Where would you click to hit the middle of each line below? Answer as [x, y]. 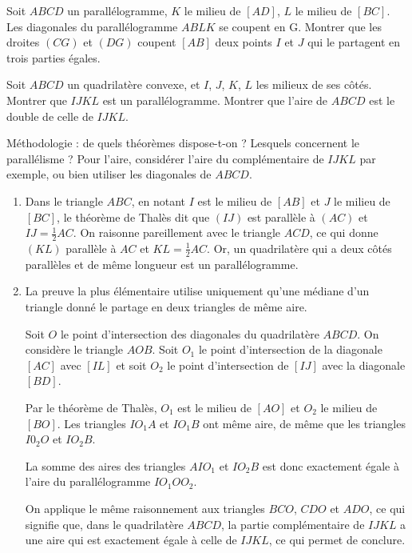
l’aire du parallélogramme [88, 481]
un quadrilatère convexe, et [134, 84]
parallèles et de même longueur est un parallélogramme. [162, 264]
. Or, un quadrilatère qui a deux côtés [299, 248]
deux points [244, 42]
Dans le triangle [64, 200]
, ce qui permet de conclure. [337, 540]
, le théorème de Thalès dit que [133, 216]
